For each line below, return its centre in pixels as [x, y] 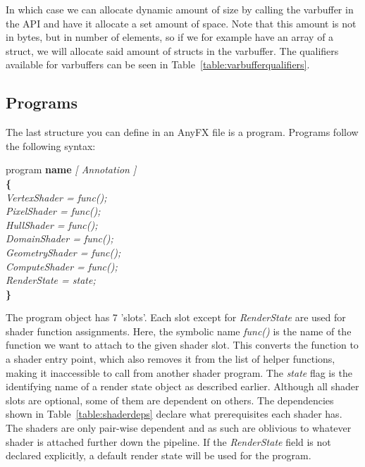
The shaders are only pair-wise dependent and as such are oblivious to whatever [179, 428]
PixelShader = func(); [53, 211]
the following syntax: [51, 145]
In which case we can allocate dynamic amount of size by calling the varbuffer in [180, 9]
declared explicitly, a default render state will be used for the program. [159, 455]
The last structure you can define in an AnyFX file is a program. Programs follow [182, 132]
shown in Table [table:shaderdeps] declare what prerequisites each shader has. [174, 414]
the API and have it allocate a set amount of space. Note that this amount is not [181, 23]
